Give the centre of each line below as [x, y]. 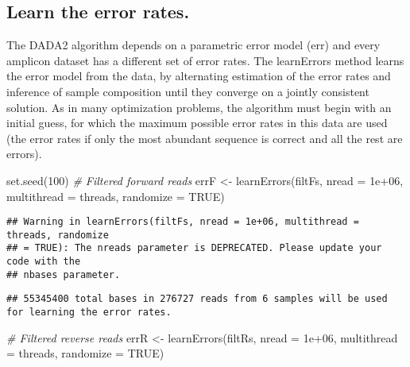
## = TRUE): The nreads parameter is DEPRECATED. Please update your [194, 248]
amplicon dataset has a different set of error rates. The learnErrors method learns [205, 60]
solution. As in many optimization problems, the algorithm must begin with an [199, 107]
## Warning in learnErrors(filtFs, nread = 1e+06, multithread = [183, 222]
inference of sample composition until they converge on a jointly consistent [188, 91]
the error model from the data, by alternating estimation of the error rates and [199, 76]
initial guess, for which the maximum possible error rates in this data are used [197, 123]
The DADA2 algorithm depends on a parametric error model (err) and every [193, 45]
